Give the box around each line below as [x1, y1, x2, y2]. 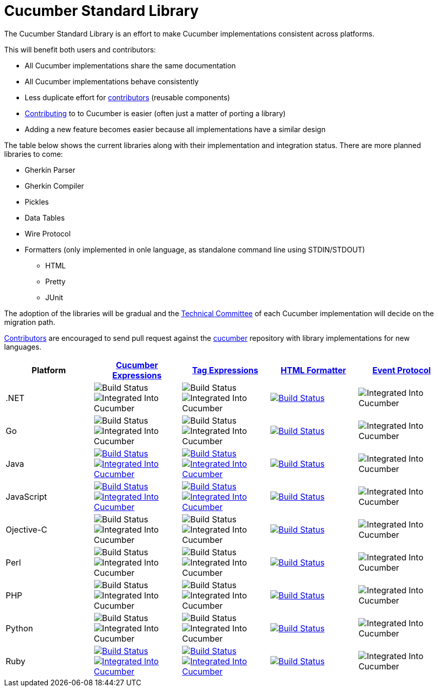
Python [6, 623, 33, 633]
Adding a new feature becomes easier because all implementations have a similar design [25, 124, 326, 134]
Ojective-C [6, 524, 47, 535]
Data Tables [25, 213, 65, 222]
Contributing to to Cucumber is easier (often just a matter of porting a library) [25, 108, 286, 118]
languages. [4, 342, 42, 351]
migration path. [4, 317, 56, 326]
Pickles [25, 197, 49, 206]
